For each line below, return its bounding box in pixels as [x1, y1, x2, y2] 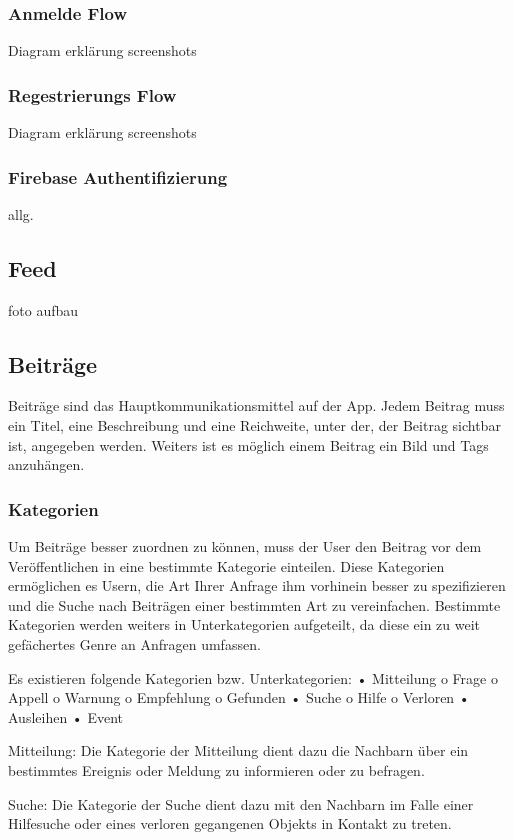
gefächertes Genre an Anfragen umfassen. [8, 634, 261, 654]
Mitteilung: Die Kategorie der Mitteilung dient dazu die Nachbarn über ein [8, 740, 469, 761]
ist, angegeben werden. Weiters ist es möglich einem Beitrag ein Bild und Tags [8, 434, 489, 455]
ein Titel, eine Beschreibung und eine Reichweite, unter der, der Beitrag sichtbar [8, 415, 501, 436]
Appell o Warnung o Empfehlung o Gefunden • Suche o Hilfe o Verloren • [8, 687, 470, 708]
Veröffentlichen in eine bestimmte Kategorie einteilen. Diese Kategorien [8, 555, 445, 576]
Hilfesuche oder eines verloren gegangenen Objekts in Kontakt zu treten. [8, 813, 452, 834]
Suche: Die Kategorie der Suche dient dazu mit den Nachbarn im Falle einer [8, 793, 474, 814]
